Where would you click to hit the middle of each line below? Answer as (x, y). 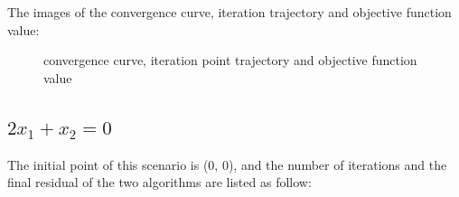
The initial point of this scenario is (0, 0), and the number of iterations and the (227, 164)
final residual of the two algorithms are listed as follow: (159, 182)
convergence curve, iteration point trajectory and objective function (230, 60)
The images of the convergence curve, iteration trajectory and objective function (229, 12)
